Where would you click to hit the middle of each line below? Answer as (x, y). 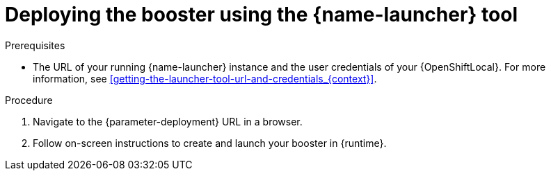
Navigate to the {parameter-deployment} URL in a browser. (168, 121)
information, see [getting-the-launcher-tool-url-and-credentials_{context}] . (205, 78)
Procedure (29, 100)
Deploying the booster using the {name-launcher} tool (261, 15)
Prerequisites (35, 45)
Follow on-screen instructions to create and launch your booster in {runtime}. (210, 143)
